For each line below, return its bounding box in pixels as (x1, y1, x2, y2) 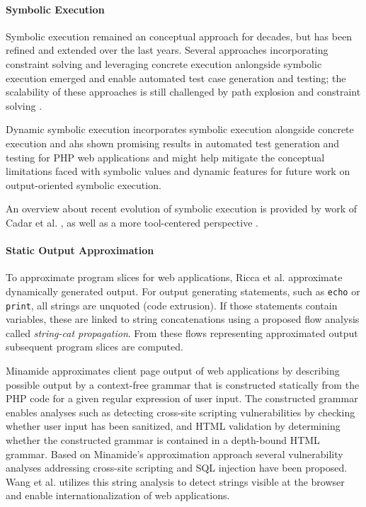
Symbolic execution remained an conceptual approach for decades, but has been (6, 28, 353, 43)
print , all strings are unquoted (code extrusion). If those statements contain (6, 297, 338, 312)
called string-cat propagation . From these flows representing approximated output (6, 325, 358, 340)
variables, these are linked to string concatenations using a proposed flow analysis (6, 312, 360, 326)
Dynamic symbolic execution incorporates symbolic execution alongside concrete (6, 122, 354, 137)
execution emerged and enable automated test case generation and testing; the (6, 70, 346, 85)
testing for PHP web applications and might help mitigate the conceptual (6, 149, 325, 164)
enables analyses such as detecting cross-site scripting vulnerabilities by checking (6, 404, 355, 419)
